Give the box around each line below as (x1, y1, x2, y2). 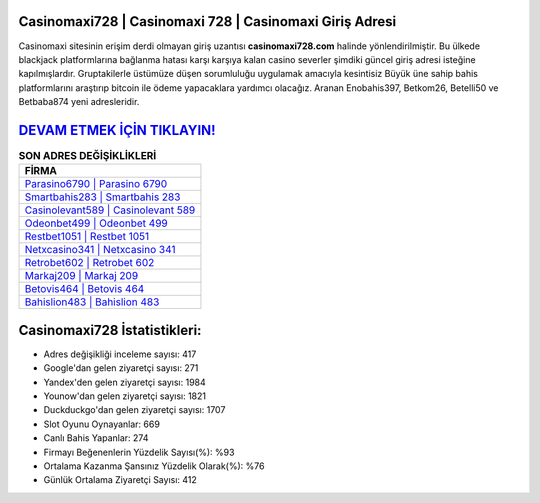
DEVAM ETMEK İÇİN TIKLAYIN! (18, 121, 216, 139)
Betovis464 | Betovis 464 (24, 282, 145, 296)
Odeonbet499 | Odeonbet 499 (24, 216, 169, 230)
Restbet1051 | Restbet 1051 (24, 230, 150, 244)
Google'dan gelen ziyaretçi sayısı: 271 (43, 362, 199, 374)
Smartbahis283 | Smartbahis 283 (24, 190, 181, 204)
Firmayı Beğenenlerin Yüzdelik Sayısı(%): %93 (43, 446, 235, 458)
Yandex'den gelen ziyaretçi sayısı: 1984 (43, 376, 207, 388)
